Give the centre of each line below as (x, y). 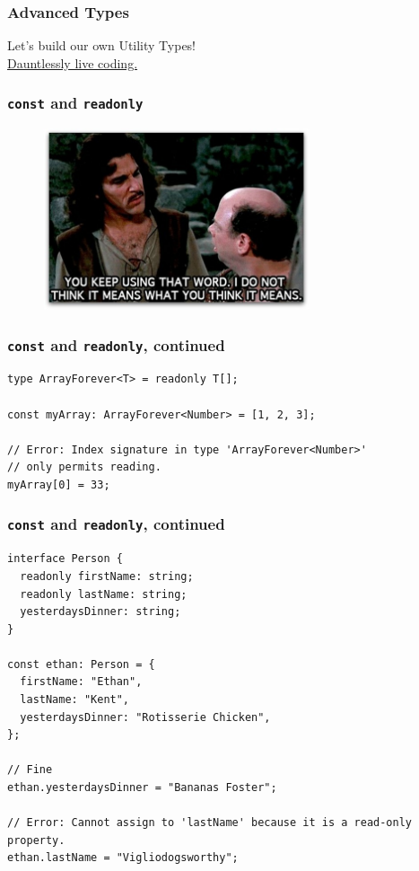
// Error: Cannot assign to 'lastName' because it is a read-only (210, 823)
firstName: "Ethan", (81, 682)
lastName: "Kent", (75, 700)
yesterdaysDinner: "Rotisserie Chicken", (145, 717)
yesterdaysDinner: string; (100, 612)
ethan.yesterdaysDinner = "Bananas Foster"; (142, 788)
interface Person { (65, 559)
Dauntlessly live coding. (73, 62)
